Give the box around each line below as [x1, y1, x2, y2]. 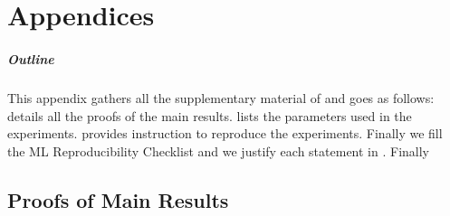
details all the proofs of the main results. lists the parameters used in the [7, 106, 412, 125]
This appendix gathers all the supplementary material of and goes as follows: [7, 88, 435, 107]
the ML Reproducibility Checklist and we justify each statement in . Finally [7, 141, 429, 160]
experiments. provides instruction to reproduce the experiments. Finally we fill [7, 124, 443, 143]
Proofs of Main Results [7, 185, 229, 213]
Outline [7, 49, 54, 68]
